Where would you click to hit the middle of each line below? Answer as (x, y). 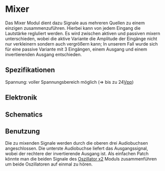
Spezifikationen (30, 70)
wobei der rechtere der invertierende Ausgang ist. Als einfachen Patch (77, 154)
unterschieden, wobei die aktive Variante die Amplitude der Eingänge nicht (81, 39)
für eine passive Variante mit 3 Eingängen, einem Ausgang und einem (76, 49)
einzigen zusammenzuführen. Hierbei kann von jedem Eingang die (73, 28)
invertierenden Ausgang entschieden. (43, 54)
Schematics (24, 114)
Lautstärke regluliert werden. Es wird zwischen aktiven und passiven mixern (83, 33)
